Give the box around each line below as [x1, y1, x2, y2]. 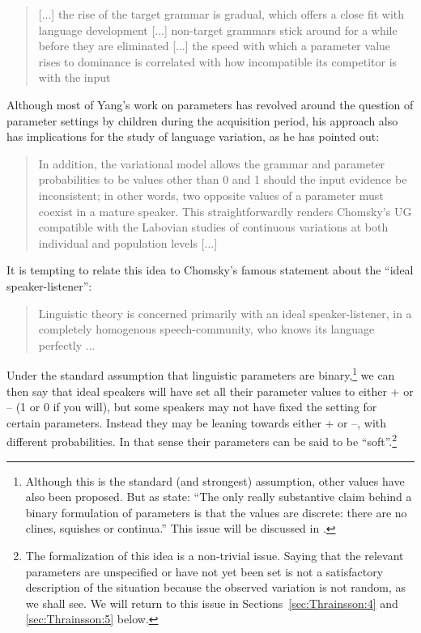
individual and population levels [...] [38, 234, 218, 251]
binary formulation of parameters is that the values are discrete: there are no [25, 503, 407, 520]
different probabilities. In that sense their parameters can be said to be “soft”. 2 [6, 431, 398, 449]
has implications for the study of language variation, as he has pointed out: [6, 128, 380, 145]
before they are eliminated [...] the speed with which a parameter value [38, 37, 391, 54]
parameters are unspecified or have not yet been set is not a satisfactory [25, 563, 384, 580]
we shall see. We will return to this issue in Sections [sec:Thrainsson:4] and [25, 594, 398, 611]
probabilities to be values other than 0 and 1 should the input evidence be [38, 171, 407, 188]
